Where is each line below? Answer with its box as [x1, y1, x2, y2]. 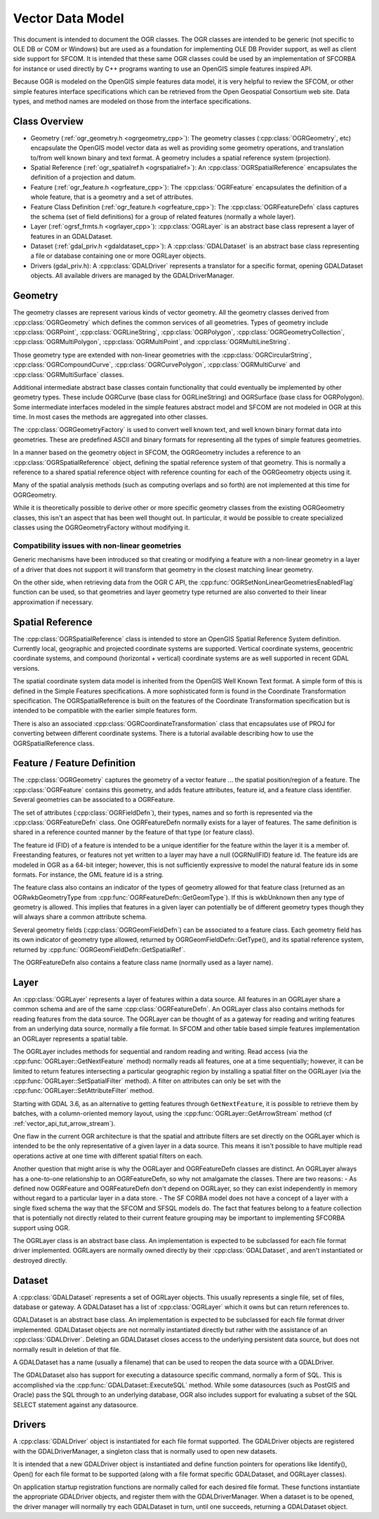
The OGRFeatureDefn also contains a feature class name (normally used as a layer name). [13, 959, 274, 967]
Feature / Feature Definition [13, 757, 136, 769]
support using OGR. [13, 1223, 70, 1232]
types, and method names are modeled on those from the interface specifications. [13, 97, 251, 105]
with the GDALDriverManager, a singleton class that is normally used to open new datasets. [13, 1447, 277, 1455]
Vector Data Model [13, 11, 124, 26]
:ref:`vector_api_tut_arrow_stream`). [13, 1119, 116, 1127]
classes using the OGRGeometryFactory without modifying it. [13, 523, 190, 532]
